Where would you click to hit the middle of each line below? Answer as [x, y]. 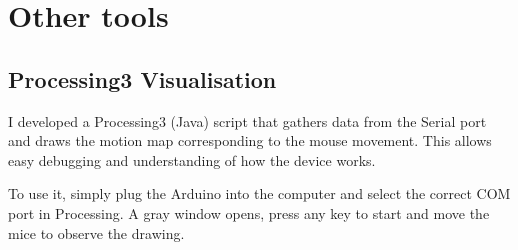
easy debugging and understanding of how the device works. [192, 159]
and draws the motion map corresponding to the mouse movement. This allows [250, 140]
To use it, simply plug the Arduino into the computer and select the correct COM [259, 193]
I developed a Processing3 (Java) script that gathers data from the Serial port [247, 120]
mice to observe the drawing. [96, 232]
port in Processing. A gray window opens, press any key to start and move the [249, 212]
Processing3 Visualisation [142, 78]
